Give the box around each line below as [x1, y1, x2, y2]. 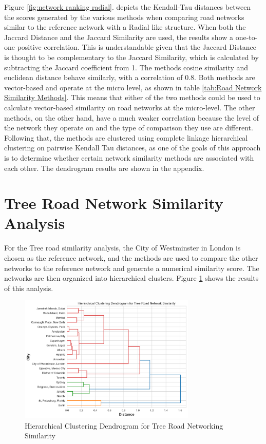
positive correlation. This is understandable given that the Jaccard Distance [17, 42, 256, 52]
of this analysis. [4, 282, 53, 293]
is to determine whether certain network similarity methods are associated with [4, 152, 254, 163]
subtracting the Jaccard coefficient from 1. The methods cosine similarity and [4, 62, 249, 72]
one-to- [235, 31, 258, 42]
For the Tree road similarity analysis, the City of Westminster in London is [4, 242, 241, 253]
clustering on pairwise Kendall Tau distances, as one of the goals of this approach [4, 142, 261, 153]
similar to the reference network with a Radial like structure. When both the [4, 22, 246, 32]
